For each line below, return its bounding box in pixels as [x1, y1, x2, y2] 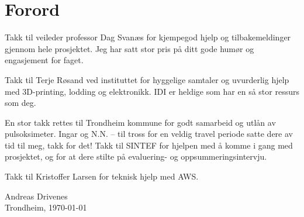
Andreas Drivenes [5, 190, 68, 202]
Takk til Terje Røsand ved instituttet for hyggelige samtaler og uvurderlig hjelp [5, 73, 289, 85]
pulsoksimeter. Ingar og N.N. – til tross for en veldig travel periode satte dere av [5, 128, 293, 140]
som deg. [5, 97, 36, 109]
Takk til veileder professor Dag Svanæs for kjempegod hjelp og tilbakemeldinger [5, 31, 291, 43]
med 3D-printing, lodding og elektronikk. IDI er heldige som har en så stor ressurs [5, 85, 299, 97]
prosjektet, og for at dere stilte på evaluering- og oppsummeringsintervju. [5, 150, 267, 163]
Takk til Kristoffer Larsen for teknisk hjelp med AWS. [5, 170, 199, 182]
